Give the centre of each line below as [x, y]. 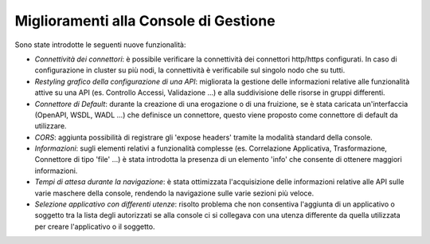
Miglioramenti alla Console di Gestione [145, 21]
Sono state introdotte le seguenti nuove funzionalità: [100, 45]
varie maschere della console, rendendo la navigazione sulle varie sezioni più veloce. [174, 193]
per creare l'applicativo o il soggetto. [95, 226]
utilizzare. [51, 126]
